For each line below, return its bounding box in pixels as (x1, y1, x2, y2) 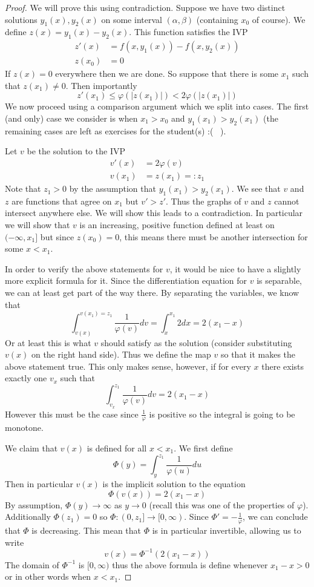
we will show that (5, 218, 70, 231)
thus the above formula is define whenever (112, 558, 268, 571)
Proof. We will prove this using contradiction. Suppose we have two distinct (5, 1, 286, 13)
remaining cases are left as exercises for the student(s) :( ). (5, 124, 226, 137)
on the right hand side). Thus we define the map (31, 348, 211, 361)
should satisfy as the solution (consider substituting (100, 336, 292, 349)
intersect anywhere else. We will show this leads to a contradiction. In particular (5, 206, 303, 219)
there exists (261, 359, 304, 372)
